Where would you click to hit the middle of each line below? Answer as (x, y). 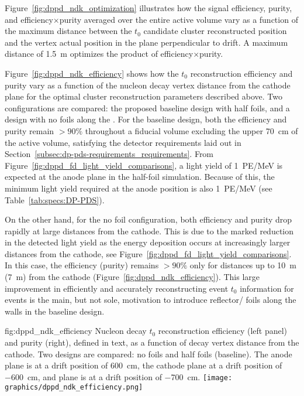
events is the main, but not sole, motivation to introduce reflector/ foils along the (151, 300)
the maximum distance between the (68, 31)
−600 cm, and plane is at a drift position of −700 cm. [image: (119, 376)
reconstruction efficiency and (241, 73)
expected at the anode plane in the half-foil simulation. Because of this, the (140, 177)
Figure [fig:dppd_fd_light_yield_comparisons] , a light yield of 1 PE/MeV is (144, 165)
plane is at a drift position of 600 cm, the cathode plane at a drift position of (144, 365)
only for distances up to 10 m (243, 265)
